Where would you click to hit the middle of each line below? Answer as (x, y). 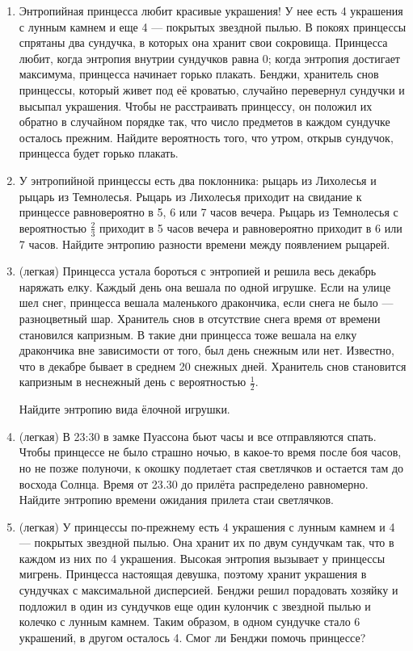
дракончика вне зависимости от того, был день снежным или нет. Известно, (206, 350)
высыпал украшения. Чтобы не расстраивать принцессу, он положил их (196, 105)
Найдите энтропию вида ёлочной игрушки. (124, 409)
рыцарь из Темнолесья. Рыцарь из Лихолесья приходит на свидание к (190, 196)
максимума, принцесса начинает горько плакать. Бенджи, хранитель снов (199, 74)
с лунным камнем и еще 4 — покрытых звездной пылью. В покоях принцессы (213, 26)
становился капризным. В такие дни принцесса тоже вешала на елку (188, 334)
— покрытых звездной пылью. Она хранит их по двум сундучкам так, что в (206, 542)
